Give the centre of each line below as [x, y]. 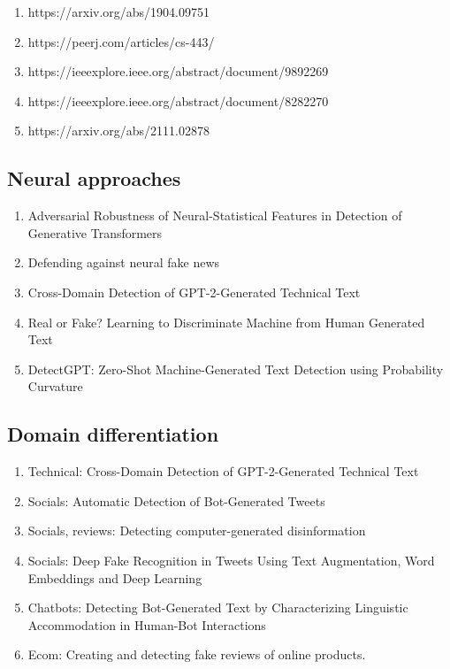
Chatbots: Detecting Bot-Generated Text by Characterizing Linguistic [218, 607]
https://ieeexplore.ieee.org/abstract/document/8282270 [178, 100]
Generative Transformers [95, 232]
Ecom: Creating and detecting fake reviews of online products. [197, 654]
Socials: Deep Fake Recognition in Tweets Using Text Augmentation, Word [231, 560]
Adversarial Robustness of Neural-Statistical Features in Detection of [215, 215]
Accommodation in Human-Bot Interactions [147, 624]
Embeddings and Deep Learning [115, 577]
